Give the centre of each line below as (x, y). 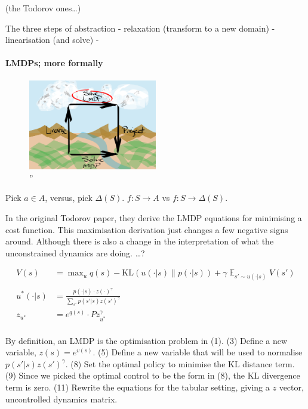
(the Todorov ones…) (43, 8)
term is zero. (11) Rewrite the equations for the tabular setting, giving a (138, 387)
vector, (291, 387)
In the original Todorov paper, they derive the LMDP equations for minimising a (154, 218)
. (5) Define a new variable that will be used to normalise (198, 352)
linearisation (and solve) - (52, 40)
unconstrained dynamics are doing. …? (75, 252)
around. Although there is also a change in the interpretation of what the (140, 241)
